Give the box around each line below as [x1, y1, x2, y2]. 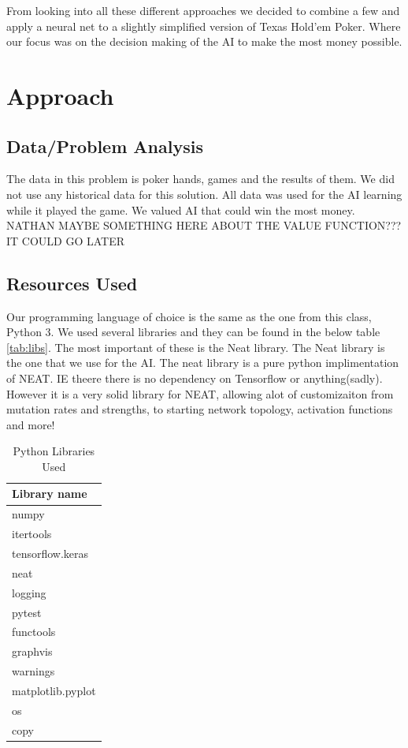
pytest [12, 604, 42, 620]
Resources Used [6, 271, 138, 295]
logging [12, 584, 46, 600]
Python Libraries [13, 443, 95, 459]
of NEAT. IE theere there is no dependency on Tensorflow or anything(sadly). [6, 369, 383, 386]
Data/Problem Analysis [6, 133, 203, 158]
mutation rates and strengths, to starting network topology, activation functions [6, 401, 393, 417]
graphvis [12, 643, 53, 660]
